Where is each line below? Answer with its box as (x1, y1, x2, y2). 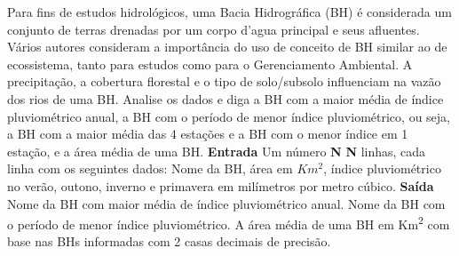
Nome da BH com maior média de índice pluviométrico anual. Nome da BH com (7, 194, 446, 212)
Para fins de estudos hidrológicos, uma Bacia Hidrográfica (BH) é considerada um (7, 3, 452, 20)
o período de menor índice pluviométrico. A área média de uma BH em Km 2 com (7, 212, 450, 233)
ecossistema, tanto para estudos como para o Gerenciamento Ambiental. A (7, 54, 413, 73)
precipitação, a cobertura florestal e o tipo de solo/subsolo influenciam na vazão (7, 72, 441, 91)
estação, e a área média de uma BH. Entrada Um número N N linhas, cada (7, 141, 426, 160)
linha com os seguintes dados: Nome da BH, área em (7, 159, 293, 178)
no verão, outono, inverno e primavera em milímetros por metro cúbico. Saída (7, 176, 434, 195)
